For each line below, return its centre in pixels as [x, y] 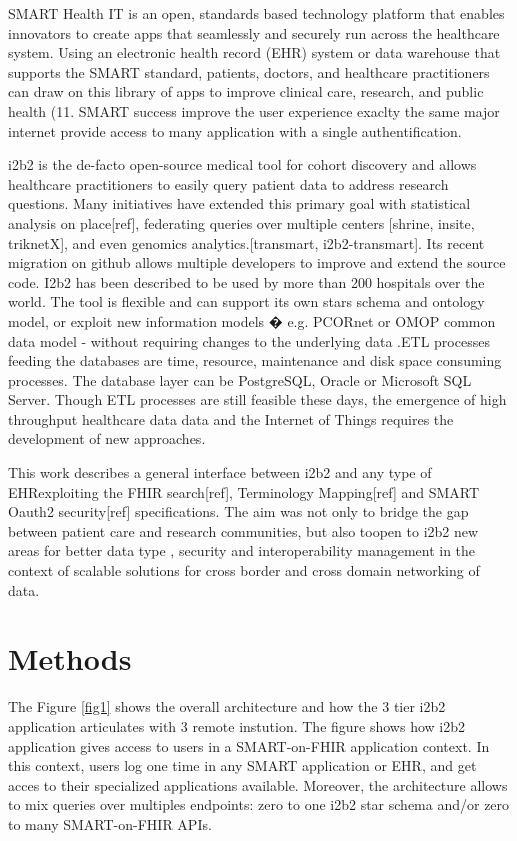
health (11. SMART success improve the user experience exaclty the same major [254, 110]
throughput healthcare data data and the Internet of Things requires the [231, 418]
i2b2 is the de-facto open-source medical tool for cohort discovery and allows [242, 164]
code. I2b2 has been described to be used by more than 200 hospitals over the [246, 281]
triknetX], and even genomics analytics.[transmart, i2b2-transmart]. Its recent [246, 242]
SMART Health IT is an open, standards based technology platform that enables [256, 13]
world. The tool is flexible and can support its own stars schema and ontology [246, 301]
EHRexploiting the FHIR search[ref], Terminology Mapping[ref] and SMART [244, 491]
